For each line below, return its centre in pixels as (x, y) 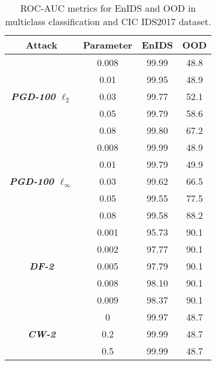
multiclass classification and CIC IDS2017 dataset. (108, 21)
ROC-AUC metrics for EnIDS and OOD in (108, 8)
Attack (42, 45)
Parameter (108, 45)
